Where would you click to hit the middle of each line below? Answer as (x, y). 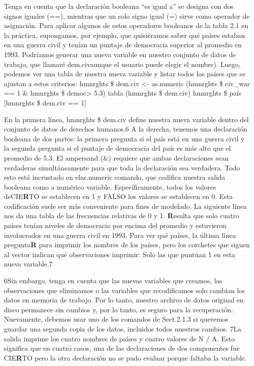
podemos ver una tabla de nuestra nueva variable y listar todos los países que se (125, 74)
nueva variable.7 (28, 264)
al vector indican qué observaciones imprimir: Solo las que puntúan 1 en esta (120, 254)
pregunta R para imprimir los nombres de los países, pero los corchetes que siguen (127, 245)
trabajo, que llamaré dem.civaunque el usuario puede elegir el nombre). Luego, (122, 64)
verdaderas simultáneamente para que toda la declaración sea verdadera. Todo (122, 167)
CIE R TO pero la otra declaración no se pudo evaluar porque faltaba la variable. (125, 357)
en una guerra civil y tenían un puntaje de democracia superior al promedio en (123, 45)
